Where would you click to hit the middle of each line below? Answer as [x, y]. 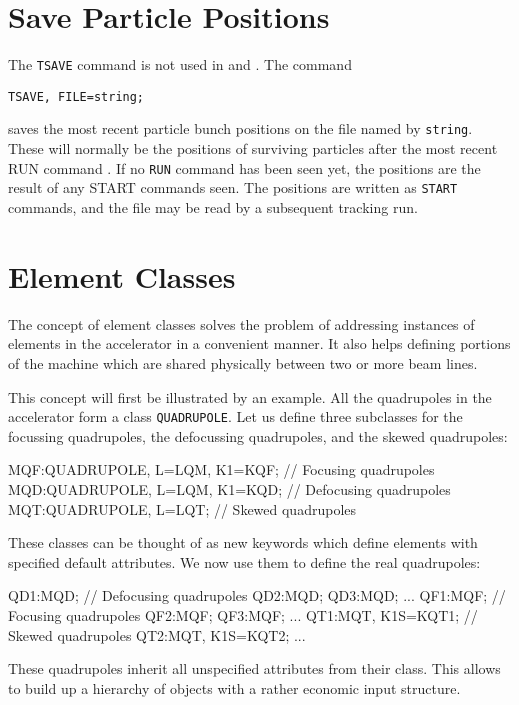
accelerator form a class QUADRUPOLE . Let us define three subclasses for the [235, 416]
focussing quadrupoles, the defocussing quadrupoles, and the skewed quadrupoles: [258, 435]
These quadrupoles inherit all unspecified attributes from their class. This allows [254, 668]
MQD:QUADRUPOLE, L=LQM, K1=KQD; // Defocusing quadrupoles [229, 488]
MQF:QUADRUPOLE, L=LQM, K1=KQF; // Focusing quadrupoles [221, 469]
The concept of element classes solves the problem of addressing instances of [241, 323]
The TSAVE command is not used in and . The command [180, 64]
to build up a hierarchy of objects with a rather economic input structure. [234, 687]
